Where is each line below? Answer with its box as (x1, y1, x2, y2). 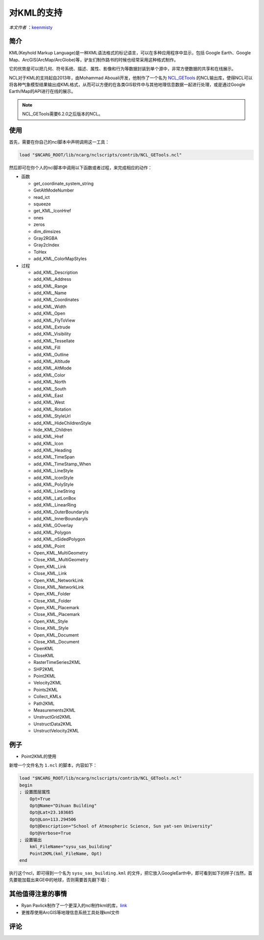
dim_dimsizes (33, 228, 61, 234)
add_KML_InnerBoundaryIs (33, 516, 88, 522)
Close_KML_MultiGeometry (33, 557, 89, 563)
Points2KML (33, 687, 58, 693)
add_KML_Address (33, 276, 71, 282)
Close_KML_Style (33, 625, 69, 631)
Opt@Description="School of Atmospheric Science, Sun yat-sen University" (29, 824, 213, 829)
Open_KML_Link (33, 564, 66, 569)
